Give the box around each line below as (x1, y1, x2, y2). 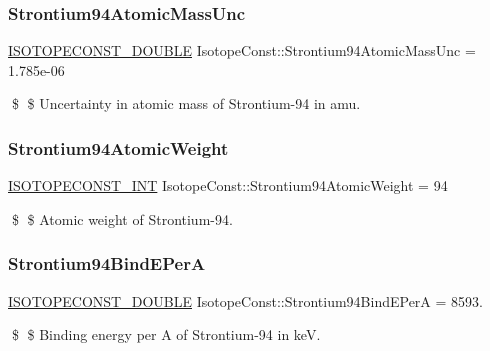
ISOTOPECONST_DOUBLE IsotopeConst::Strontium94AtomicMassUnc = (8, 40, 476, 61)
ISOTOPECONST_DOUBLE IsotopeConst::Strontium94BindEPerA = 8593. (8, 290, 483, 311)
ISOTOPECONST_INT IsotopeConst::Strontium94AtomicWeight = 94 (8, 175, 448, 196)
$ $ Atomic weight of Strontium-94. (11, 208, 233, 229)
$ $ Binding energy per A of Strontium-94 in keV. (11, 324, 321, 345)
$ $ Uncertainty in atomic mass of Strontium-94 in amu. (11, 93, 361, 114)
